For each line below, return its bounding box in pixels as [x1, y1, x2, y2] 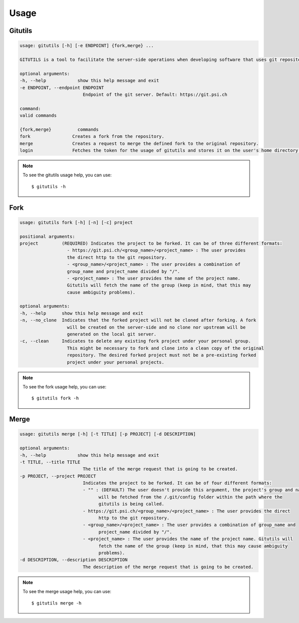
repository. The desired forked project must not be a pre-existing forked [67, 352, 257, 358]
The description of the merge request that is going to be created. [82, 564, 254, 570]
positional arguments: [19, 234, 75, 239]
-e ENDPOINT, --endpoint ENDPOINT [19, 85, 104, 90]
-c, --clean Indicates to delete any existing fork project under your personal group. [19, 338, 251, 344]
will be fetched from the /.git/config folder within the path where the [98, 494, 283, 500]
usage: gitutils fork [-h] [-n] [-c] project [19, 220, 133, 225]
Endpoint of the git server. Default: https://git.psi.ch [82, 91, 228, 97]
